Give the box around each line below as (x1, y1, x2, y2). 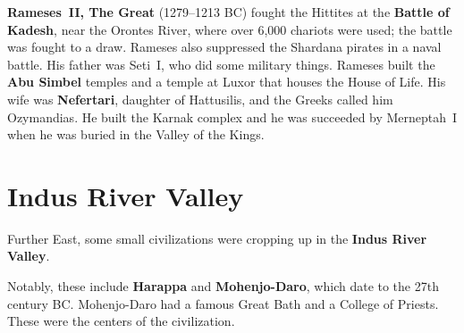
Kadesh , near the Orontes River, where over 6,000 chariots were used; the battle (7, 20, 452, 38)
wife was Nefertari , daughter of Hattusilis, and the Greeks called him (7, 89, 393, 108)
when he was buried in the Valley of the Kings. (7, 125, 265, 144)
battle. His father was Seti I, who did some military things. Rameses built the (7, 54, 435, 73)
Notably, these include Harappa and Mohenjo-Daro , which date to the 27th (7, 277, 439, 296)
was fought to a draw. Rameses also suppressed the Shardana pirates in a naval (7, 37, 442, 56)
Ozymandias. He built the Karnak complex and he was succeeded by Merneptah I (7, 107, 458, 126)
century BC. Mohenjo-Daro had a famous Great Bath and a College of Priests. (7, 294, 439, 312)
